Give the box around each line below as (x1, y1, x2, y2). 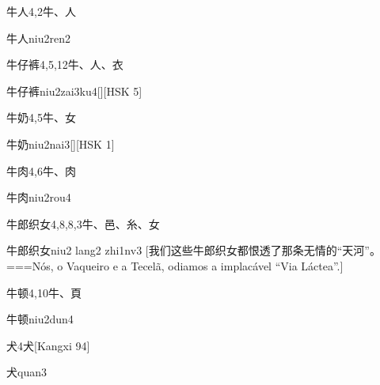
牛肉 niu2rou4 (6, 189, 71, 206)
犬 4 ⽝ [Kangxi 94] (6, 337, 90, 353)
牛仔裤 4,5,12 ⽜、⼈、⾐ (6, 56, 123, 73)
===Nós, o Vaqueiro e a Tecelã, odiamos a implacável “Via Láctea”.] (6, 257, 344, 274)
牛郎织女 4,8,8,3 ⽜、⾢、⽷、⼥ (6, 215, 160, 232)
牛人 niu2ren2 (6, 29, 70, 46)
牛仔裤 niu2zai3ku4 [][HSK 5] (6, 82, 142, 99)
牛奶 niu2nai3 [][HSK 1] (6, 135, 115, 152)
